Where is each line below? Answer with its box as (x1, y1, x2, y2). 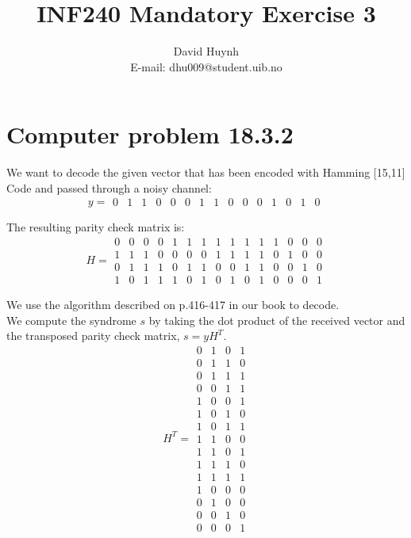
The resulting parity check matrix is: (6, 219, 185, 235)
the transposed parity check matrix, (6, 327, 180, 344)
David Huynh (173, 43, 240, 59)
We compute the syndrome (6, 311, 136, 328)
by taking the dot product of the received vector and (148, 311, 405, 328)
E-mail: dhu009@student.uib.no (130, 58, 282, 74)
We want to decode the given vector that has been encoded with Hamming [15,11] (6, 164, 405, 181)
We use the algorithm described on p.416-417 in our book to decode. (6, 296, 340, 313)
